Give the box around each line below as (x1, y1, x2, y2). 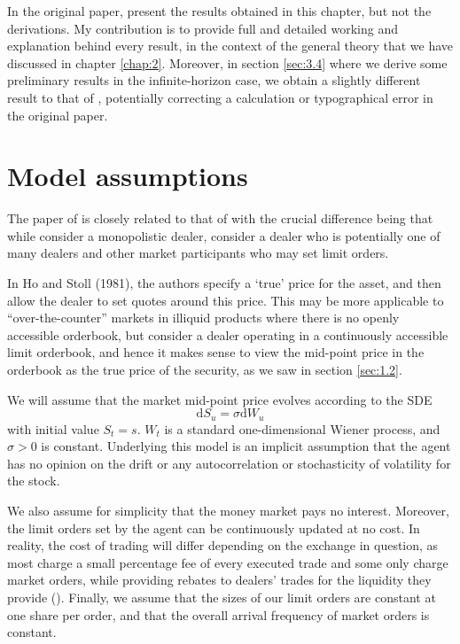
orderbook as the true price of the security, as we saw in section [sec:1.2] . (7, 361, 402, 379)
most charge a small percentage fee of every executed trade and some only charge (7, 553, 448, 571)
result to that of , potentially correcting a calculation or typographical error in (7, 88, 433, 106)
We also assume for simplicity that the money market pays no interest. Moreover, (7, 501, 449, 520)
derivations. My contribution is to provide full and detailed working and (7, 19, 398, 37)
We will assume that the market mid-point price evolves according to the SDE (7, 390, 433, 408)
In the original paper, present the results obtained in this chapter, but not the (7, 2, 432, 19)
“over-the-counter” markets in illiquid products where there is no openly (7, 308, 400, 327)
